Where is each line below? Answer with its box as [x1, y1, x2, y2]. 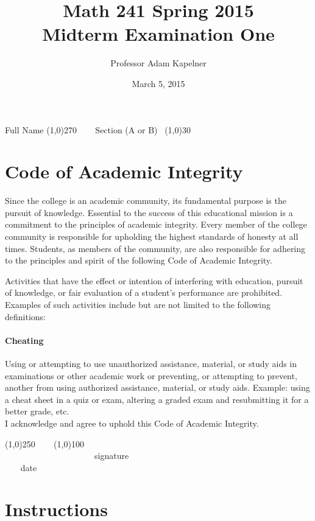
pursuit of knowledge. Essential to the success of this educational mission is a [5, 206, 293, 219]
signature [94, 449, 129, 462]
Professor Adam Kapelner [110, 57, 207, 69]
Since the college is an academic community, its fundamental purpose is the [5, 194, 286, 207]
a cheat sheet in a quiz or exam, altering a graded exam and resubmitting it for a [5, 393, 309, 405]
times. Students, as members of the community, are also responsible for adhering [5, 242, 306, 254]
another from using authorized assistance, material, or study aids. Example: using [5, 381, 310, 394]
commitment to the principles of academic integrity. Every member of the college [5, 218, 307, 231]
